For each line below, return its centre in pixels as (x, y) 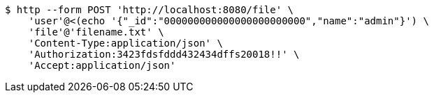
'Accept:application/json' (102, 65)
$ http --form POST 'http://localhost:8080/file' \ (150, 10)
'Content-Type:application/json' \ (125, 43)
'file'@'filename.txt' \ (96, 32)
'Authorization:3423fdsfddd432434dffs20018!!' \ (164, 54)
